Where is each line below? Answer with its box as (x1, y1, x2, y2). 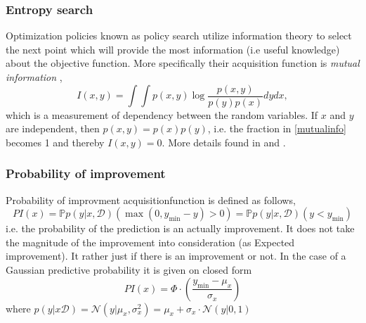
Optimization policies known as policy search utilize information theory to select (6, 28, 352, 43)
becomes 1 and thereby (6, 134, 105, 149)
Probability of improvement (6, 165, 166, 182)
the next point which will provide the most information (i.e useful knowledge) (6, 42, 340, 56)
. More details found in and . (162, 134, 286, 149)
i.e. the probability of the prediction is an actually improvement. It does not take (6, 221, 355, 236)
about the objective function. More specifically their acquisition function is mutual (6, 56, 360, 70)
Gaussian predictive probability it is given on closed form (6, 262, 252, 277)
